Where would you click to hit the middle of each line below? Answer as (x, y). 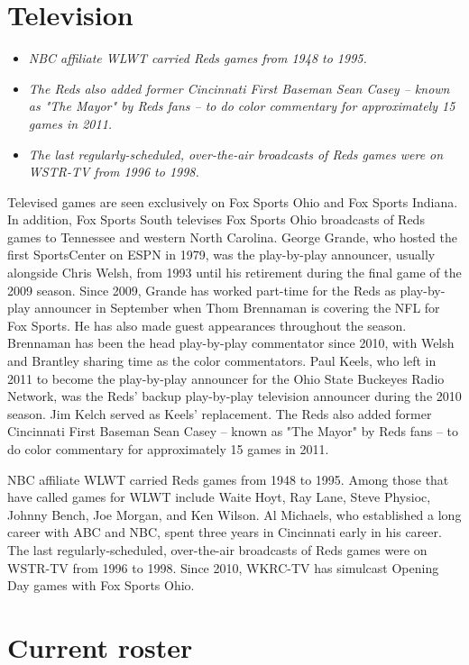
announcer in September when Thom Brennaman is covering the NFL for (237, 308)
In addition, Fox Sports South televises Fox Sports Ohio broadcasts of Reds (216, 219)
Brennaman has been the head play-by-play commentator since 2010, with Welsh (231, 343)
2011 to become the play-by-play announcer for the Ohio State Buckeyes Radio (226, 378)
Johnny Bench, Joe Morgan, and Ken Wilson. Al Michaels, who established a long (234, 514)
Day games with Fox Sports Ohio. (101, 585)
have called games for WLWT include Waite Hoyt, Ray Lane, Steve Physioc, (219, 497)
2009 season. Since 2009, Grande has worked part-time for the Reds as (202, 290)
